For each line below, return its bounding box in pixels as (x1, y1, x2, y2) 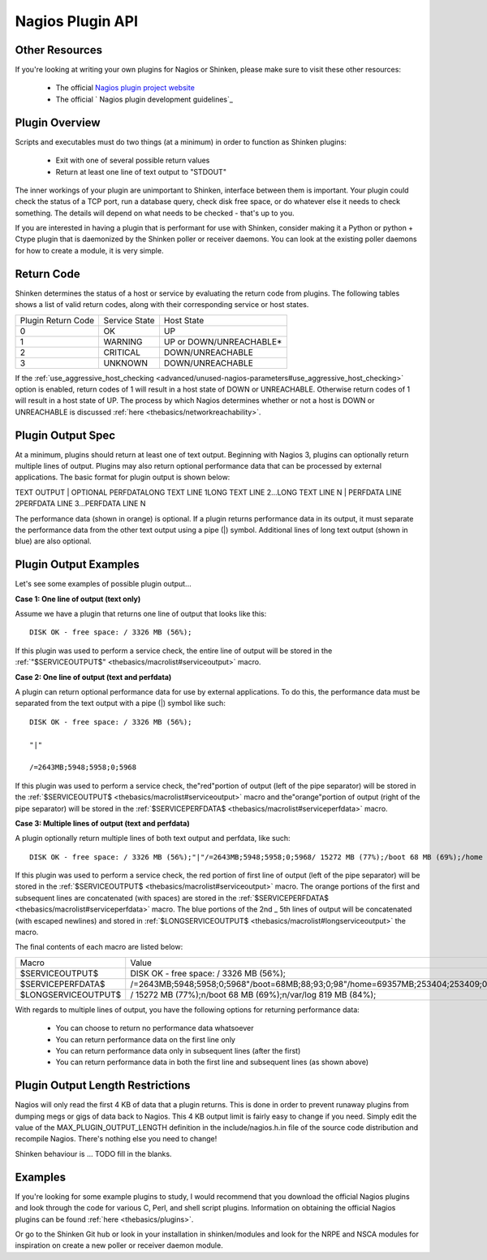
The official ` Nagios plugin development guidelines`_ (55, 94, 233, 104)
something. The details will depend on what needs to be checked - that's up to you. (15, 208, 295, 218)
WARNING (103, 336, 143, 347)
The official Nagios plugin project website (55, 83, 195, 93)
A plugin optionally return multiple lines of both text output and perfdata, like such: (15, 834, 291, 843)
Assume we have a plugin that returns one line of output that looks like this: (15, 609, 267, 619)
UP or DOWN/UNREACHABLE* (163, 336, 282, 347)
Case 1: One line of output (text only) (15, 594, 141, 604)
